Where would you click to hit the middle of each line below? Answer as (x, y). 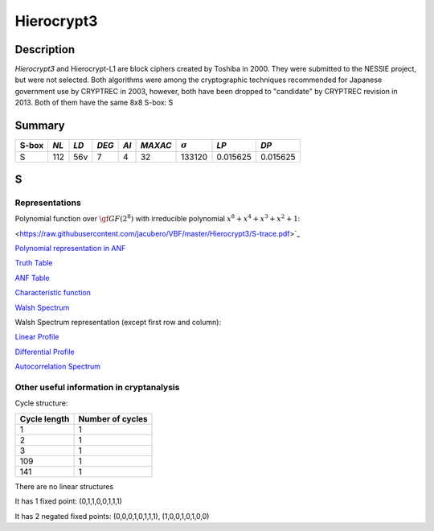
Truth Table (34, 263)
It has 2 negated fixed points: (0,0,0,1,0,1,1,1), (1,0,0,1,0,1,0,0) (112, 516)
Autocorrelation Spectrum (57, 367)
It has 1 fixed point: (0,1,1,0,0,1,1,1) (68, 501)
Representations (48, 203)
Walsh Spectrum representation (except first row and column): (118, 323)
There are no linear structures (64, 486)
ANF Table (32, 278)
